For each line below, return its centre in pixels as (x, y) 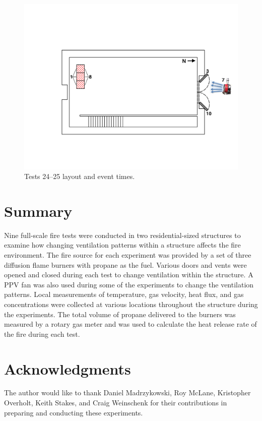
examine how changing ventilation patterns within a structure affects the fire (122, 245)
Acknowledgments (68, 368)
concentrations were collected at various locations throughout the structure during (131, 304)
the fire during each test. (42, 334)
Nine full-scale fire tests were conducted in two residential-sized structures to (122, 235)
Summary (38, 210)
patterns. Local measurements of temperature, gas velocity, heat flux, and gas (124, 294)
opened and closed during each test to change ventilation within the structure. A (129, 275)
